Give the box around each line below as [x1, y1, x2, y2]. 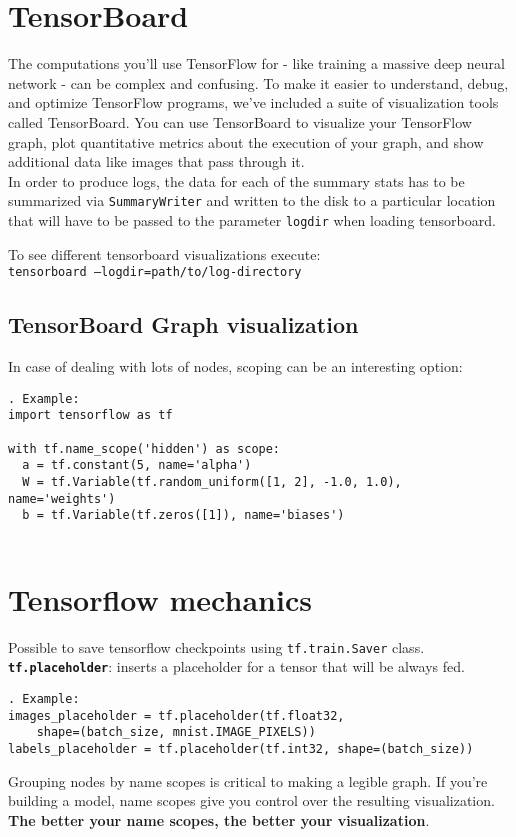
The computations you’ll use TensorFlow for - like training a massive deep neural [8, 53, 505, 74]
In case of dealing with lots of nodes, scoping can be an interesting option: [8, 356, 463, 377]
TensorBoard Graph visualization [8, 309, 359, 340]
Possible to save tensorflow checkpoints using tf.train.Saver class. [8, 636, 425, 657]
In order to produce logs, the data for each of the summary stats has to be [8, 170, 465, 191]
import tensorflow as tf [8, 408, 173, 423]
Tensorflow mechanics [8, 578, 312, 619]
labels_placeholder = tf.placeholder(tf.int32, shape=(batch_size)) [8, 741, 474, 756]
